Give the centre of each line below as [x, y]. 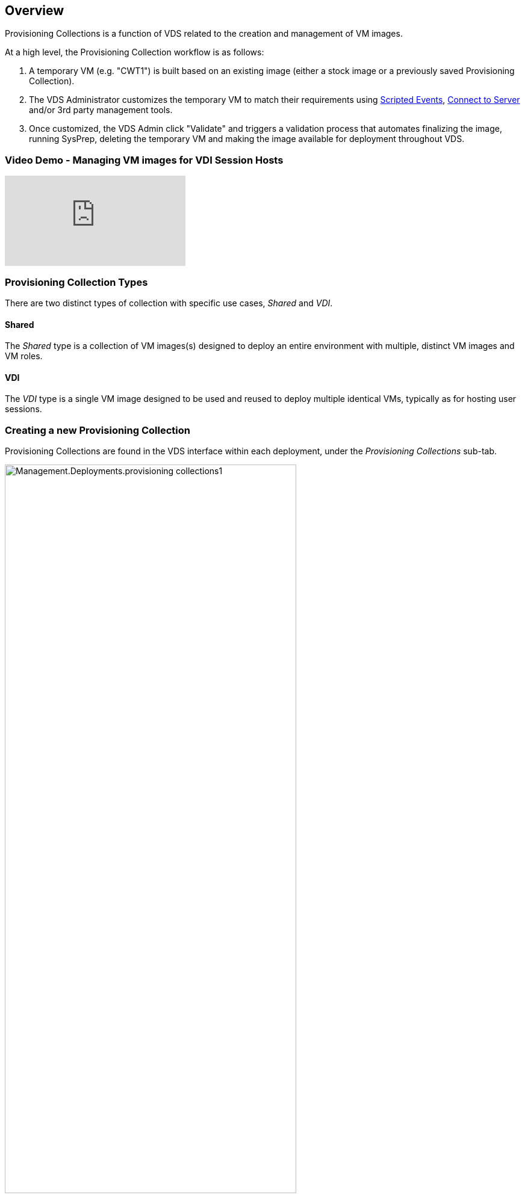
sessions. [23, 409]
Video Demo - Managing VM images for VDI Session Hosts [144, 160]
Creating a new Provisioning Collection [98, 430]
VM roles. [24, 356]
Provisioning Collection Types [76, 282]
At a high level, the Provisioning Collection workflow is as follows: [135, 52]
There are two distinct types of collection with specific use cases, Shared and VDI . [169, 303]
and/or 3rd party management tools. [101, 110]
